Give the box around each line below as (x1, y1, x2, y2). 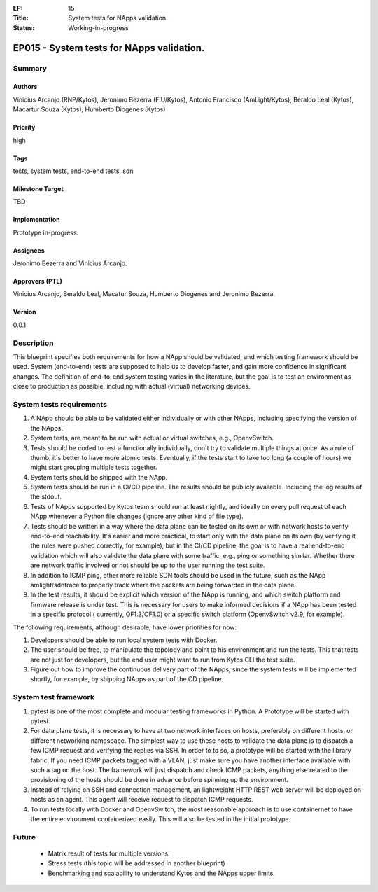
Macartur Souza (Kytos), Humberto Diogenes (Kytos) (13, 105, 166, 113)
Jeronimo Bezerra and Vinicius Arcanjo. (13, 259, 127, 267)
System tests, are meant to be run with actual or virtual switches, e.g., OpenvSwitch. (30, 434, 274, 442)
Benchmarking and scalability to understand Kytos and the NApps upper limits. (48, 869, 276, 877)
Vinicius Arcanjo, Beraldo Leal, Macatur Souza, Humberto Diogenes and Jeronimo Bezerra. (13, 290, 276, 298)
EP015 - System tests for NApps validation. (13, 42, 205, 54)
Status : (13, 23, 35, 32)
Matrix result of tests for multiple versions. (48, 849, 171, 858)
